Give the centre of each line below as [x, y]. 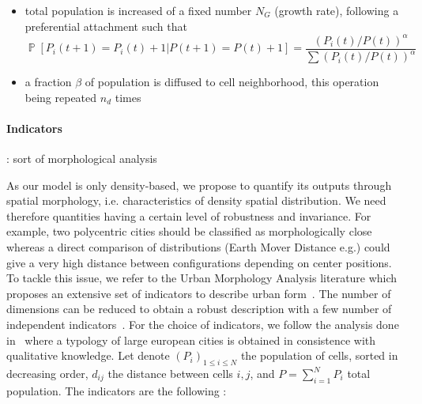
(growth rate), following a [337, 10]
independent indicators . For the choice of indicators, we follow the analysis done [203, 325]
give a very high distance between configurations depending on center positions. [199, 262]
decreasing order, [47, 373]
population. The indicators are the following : [117, 390]
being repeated [61, 97]
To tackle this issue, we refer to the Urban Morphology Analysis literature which [202, 278]
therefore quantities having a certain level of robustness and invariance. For [189, 215]
